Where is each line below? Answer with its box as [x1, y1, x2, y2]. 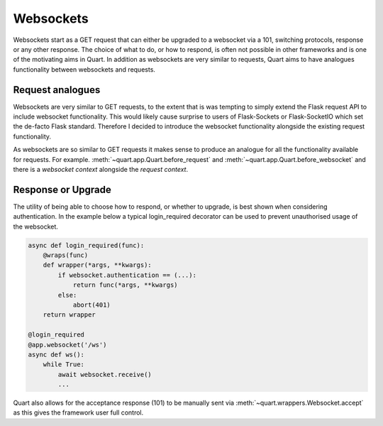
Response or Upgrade [13, 183, 111, 195]
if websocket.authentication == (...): [57, 271, 196, 279]
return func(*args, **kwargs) [72, 281, 178, 289]
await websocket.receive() [57, 370, 152, 378]
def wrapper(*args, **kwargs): [43, 261, 152, 269]
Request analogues [13, 84, 101, 96]
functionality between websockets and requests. [13, 65, 156, 74]
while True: [43, 361, 85, 368]
